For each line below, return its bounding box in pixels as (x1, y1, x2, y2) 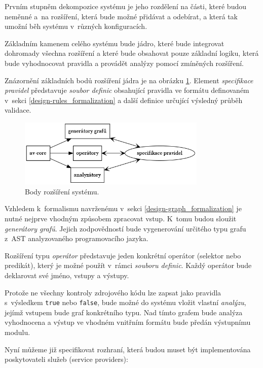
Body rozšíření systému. (25, 186, 99, 196)
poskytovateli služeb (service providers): (5, 354, 128, 364)
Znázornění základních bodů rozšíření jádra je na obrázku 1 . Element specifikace (5, 75, 253, 85)
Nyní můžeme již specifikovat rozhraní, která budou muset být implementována (5, 344, 251, 354)
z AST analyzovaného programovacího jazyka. (5, 233, 148, 244)
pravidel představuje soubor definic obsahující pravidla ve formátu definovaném (5, 85, 249, 95)
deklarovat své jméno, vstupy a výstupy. (5, 270, 129, 280)
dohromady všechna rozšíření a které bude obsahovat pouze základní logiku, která (5, 48, 259, 58)
